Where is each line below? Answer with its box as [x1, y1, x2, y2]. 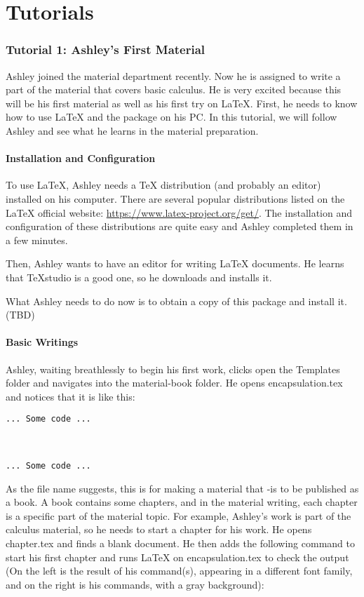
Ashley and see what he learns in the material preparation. [6, 123, 259, 137]
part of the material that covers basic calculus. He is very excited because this [6, 82, 342, 97]
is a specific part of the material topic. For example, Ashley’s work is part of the [6, 508, 351, 523]
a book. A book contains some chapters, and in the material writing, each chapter [6, 495, 358, 509]
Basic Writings [6, 335, 79, 349]
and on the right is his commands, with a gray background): [6, 577, 264, 591]
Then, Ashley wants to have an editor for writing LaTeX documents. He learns [6, 256, 344, 271]
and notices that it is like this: [6, 389, 135, 403]
